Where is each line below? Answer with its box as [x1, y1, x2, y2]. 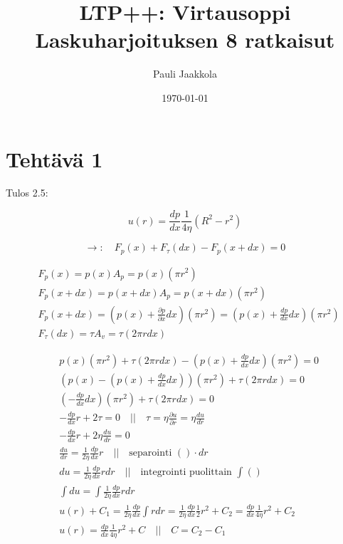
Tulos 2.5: [6, 185, 48, 200]
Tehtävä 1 [6, 144, 103, 173]
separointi [129, 448, 172, 459]
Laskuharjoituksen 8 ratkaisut [35, 25, 335, 54]
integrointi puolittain [140, 467, 232, 478]
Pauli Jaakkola [153, 66, 217, 81]
